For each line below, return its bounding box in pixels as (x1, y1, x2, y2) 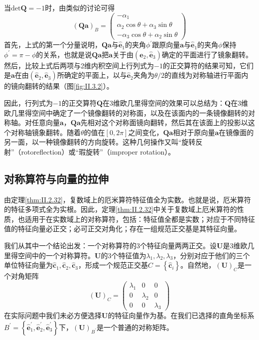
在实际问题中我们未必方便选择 (4, 310, 102, 321)
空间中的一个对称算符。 (17, 250, 95, 260)
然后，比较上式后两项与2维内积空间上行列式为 (4, 60, 154, 70)
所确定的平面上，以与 (57, 70, 127, 80)
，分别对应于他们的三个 (173, 250, 250, 260)
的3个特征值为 (101, 250, 146, 260)
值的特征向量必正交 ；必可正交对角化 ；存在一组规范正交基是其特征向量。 (4, 223, 241, 234)
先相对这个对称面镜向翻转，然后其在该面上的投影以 (80, 117, 248, 128)
